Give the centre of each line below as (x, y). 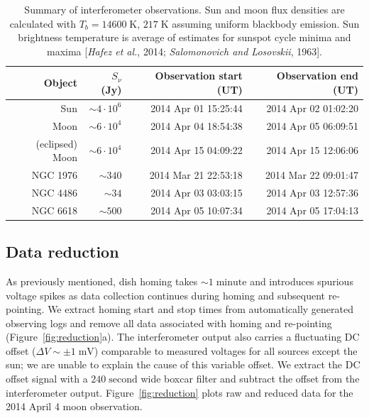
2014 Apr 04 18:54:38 (197, 125)
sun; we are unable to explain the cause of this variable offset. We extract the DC (183, 364)
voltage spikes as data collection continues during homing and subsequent (166, 295)
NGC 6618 (54, 210)
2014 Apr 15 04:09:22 (197, 150)
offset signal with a (47, 379)
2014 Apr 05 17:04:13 (312, 210)
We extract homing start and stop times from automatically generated (201, 309)
